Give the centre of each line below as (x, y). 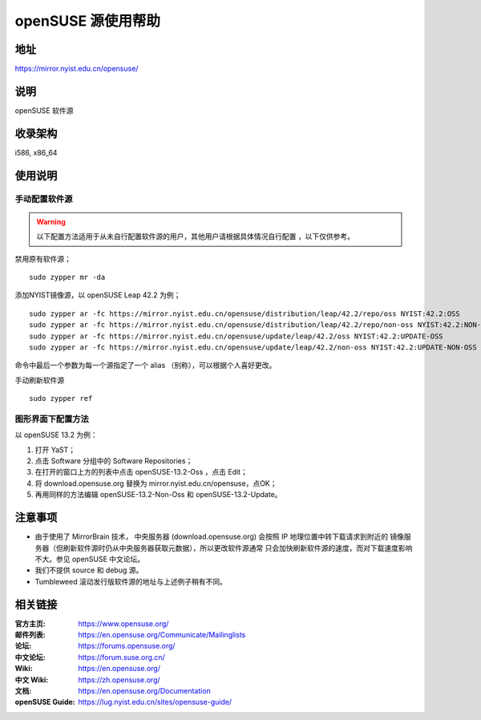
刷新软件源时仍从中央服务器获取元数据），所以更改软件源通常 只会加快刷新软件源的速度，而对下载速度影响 (238, 548)
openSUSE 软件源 (44, 110)
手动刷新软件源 (39, 380)
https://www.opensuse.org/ (123, 623)
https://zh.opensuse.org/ (119, 680)
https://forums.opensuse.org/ (127, 646)
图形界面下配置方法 (52, 419)
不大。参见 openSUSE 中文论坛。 (90, 559)
